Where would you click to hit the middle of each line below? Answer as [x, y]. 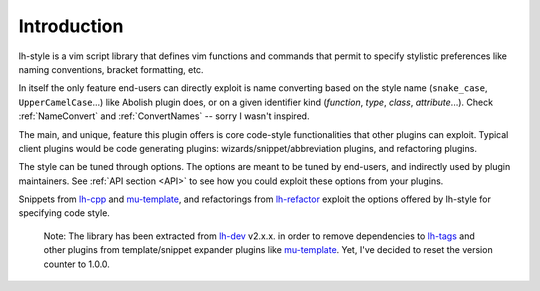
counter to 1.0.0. [76, 264]
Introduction [71, 26]
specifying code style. [64, 213]
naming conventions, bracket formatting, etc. [111, 69]
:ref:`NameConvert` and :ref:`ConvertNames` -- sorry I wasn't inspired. [164, 116]
